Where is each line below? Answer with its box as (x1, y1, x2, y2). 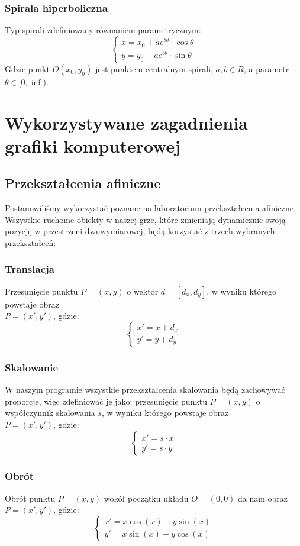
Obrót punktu (5, 492, 56, 504)
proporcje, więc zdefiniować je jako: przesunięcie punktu (5, 395, 208, 407)
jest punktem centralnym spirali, (95, 62, 213, 75)
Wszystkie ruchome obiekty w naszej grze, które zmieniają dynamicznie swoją (5, 213, 286, 225)
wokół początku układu (104, 492, 189, 504)
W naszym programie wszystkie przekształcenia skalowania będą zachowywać (5, 383, 285, 396)
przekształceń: (5, 236, 56, 248)
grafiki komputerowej (5, 133, 181, 157)
